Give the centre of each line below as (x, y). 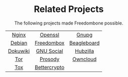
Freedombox (49, 42)
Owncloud (84, 59)
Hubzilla (84, 51)
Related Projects (69, 9)
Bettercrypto (49, 67)
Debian (19, 42)
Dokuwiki (19, 51)
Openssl (49, 34)
